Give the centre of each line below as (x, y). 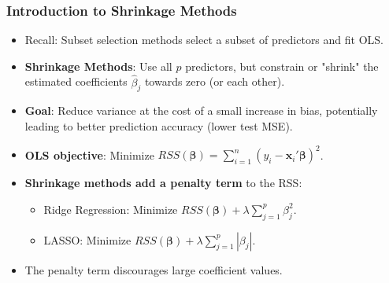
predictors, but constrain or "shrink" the (282, 66)
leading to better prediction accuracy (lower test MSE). (159, 126)
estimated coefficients (76, 81)
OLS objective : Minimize (89, 154)
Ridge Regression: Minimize (111, 209)
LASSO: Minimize (87, 239)
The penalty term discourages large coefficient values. (154, 269)
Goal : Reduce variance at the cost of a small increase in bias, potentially (201, 110)
